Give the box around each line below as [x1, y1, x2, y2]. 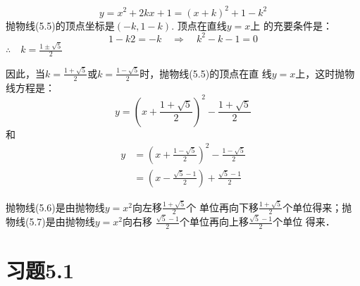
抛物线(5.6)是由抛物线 [6, 199, 105, 214]
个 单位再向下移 [186, 199, 259, 214]
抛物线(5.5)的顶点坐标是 [6, 18, 115, 32]
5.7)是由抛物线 [29, 214, 95, 229]
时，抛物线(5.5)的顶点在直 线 [139, 66, 272, 80]
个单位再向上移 [179, 214, 249, 229]
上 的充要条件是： [250, 18, 333, 32]
